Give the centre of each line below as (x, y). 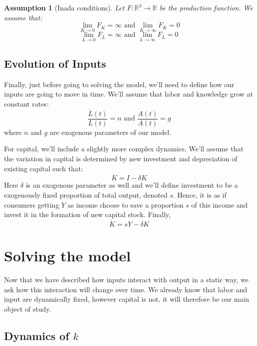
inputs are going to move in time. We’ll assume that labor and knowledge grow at (128, 94)
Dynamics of (37, 335)
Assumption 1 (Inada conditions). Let (64, 7)
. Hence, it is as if (200, 195)
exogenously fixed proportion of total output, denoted (86, 195)
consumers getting (32, 204)
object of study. (28, 308)
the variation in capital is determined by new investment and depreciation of (121, 159)
